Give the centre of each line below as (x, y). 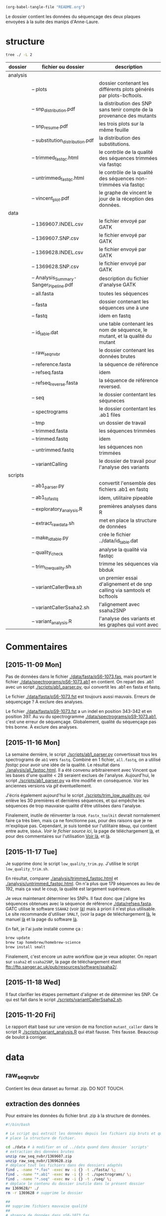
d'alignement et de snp (125, 584)
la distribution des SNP (125, 103)
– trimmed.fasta (50, 431)
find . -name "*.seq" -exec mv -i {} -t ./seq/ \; (59, 1179)
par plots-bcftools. (121, 95)
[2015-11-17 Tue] (32, 852)
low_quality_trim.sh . (27, 869)
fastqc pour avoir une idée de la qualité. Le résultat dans (63, 765)
